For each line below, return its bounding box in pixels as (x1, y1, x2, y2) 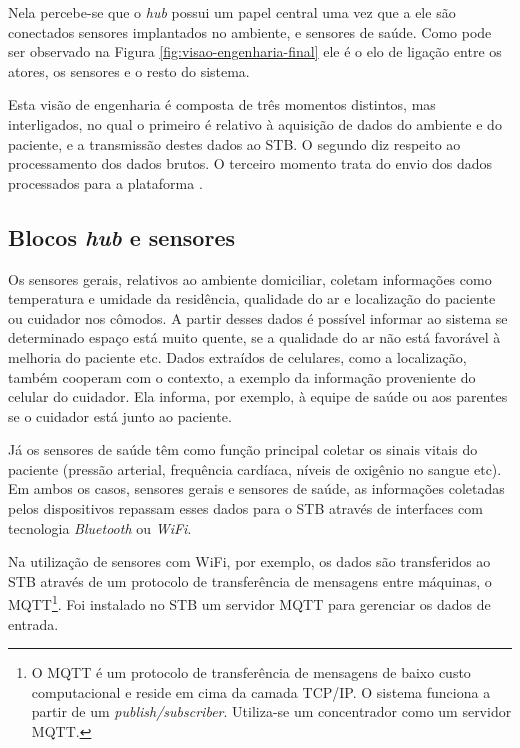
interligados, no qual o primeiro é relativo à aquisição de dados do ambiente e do (8, 113, 502, 134)
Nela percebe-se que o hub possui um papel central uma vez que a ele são (8, 2, 456, 22)
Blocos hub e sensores (8, 221, 235, 252)
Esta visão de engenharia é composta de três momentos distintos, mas (8, 94, 436, 115)
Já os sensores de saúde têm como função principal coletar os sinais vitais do (8, 439, 478, 460)
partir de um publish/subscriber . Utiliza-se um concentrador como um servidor (31, 701, 512, 722)
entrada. (8, 613, 59, 634)
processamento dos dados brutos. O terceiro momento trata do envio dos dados (8, 153, 493, 174)
